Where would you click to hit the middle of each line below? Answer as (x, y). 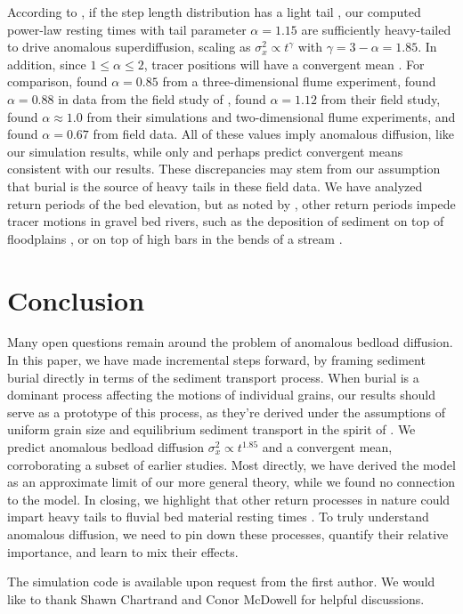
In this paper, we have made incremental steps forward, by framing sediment (216, 360)
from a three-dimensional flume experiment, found (299, 81)
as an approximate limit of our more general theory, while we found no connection (231, 482)
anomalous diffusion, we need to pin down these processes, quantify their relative (228, 533)
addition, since (47, 64)
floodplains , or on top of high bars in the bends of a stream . (175, 238)
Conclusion (76, 299)
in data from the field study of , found (162, 98)
